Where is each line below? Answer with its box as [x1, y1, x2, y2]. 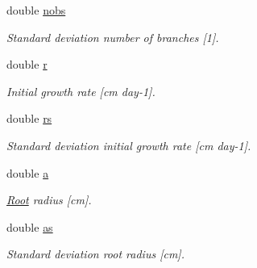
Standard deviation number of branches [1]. [6, 28, 219, 45]
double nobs [6, 2, 66, 18]
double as [6, 218, 53, 235]
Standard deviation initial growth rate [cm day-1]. [6, 136, 251, 153]
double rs [6, 110, 52, 127]
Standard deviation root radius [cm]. [6, 245, 184, 262]
